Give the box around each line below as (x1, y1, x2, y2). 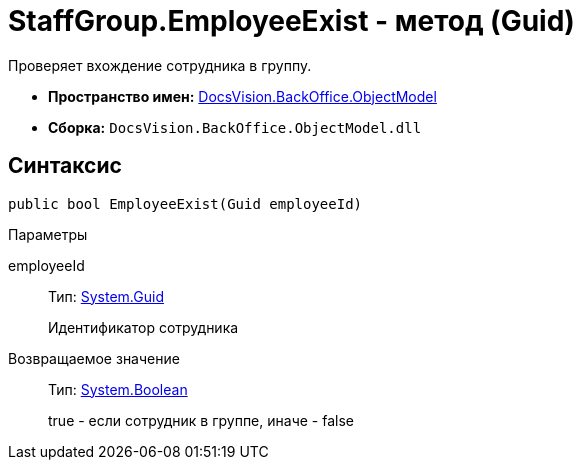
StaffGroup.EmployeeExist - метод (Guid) (8, 4, 575, 38)
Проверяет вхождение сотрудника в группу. (8, 56, 312, 74)
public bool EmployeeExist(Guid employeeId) (8, 195, 363, 212)
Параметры (8, 225, 88, 243)
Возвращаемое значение (8, 349, 180, 367)
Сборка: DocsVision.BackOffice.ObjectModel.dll (48, 118, 422, 136)
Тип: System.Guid (48, 287, 164, 305)
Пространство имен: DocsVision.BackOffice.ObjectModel (48, 87, 437, 105)
